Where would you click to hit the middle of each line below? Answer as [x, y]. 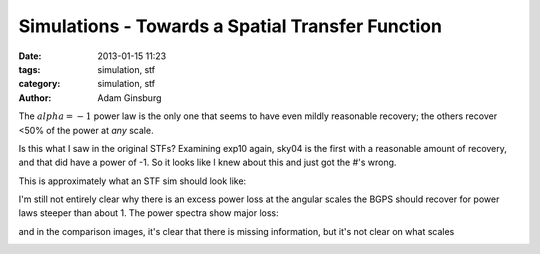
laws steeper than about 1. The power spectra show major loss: [148, 213]
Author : [35, 97]
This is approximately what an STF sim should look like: [132, 181]
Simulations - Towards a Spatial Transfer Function [230, 26]
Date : [30, 56]
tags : [29, 69]
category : [39, 84]
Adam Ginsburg [129, 97]
